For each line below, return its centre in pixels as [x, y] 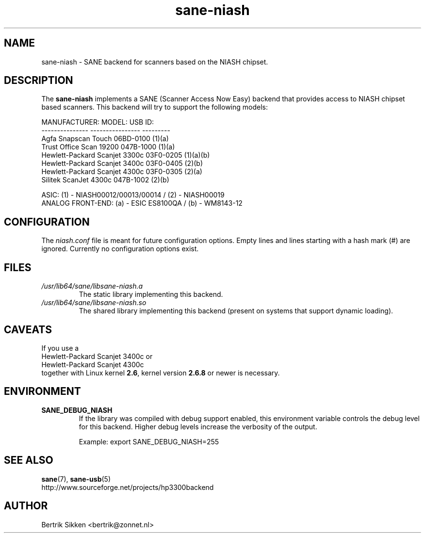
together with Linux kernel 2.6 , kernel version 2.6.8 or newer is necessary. [161, 373]
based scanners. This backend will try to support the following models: [155, 107]
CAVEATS [28, 329]
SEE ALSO [29, 460]
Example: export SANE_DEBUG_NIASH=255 [149, 441]
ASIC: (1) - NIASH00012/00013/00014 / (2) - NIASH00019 [133, 195]
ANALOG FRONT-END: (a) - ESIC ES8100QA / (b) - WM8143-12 [142, 203]
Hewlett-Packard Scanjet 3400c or [97, 356]
